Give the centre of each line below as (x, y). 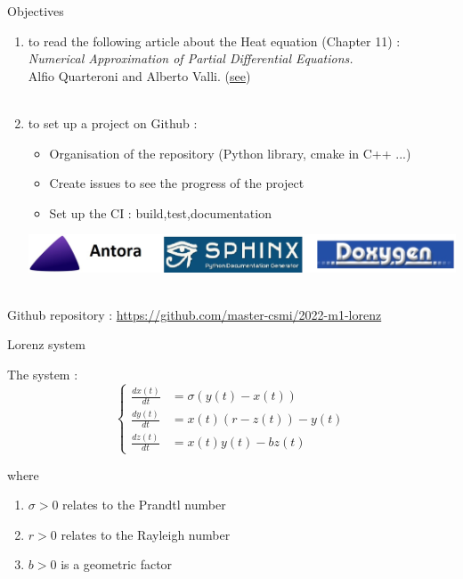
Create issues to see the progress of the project (177, 183)
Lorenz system (46, 344)
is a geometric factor (117, 564)
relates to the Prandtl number (144, 505)
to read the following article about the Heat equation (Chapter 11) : (214, 41)
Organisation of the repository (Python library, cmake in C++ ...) (230, 153)
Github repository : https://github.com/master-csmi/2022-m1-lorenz (195, 314)
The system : (43, 374)
